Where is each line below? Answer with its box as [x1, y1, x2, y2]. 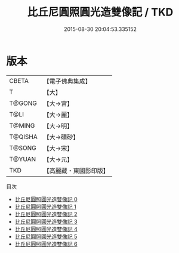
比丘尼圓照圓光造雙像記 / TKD [27, 5, 174, 19]
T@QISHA [9, 132, 38, 141]
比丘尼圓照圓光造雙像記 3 [14, 218, 78, 225]
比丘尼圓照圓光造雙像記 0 [14, 195, 78, 203]
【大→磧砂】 [43, 132, 79, 141]
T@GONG [9, 99, 37, 107]
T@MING [9, 121, 35, 129]
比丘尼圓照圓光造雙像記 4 [14, 225, 78, 233]
